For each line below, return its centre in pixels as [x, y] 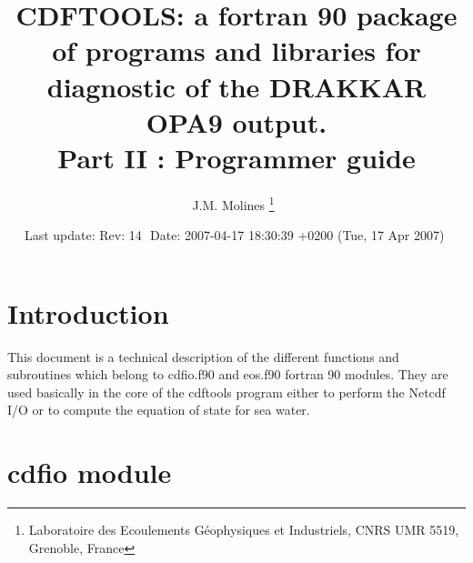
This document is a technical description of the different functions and [203, 356]
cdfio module [90, 473]
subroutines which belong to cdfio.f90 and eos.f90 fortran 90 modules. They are [228, 374]
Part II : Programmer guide [236, 157]
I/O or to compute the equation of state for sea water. [159, 410]
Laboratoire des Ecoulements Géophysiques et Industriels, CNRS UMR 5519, [244, 530]
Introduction [88, 312]
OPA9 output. [236, 121]
